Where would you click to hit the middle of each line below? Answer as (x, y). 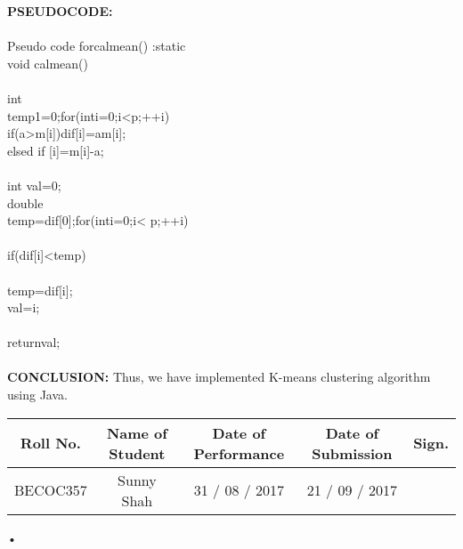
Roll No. (50, 443)
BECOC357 (51, 490)
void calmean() (48, 63)
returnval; (34, 342)
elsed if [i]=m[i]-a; (56, 150)
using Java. (37, 395)
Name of (137, 432)
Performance (239, 453)
